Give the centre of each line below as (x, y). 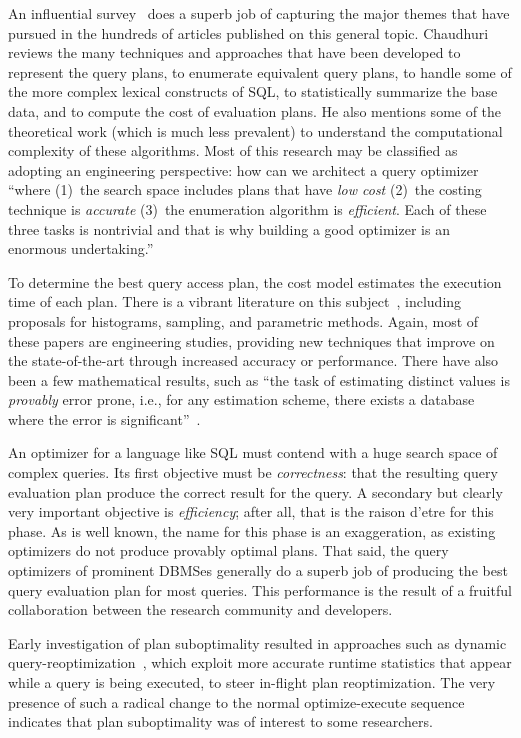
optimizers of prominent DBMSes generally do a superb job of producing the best (258, 570)
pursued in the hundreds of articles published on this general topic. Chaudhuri (248, 32)
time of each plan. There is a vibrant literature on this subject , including (235, 301)
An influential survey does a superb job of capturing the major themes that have (259, 13)
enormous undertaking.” (81, 248)
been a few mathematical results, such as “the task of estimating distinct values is (259, 379)
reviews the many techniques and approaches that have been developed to (234, 52)
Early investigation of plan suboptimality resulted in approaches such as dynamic (257, 642)
